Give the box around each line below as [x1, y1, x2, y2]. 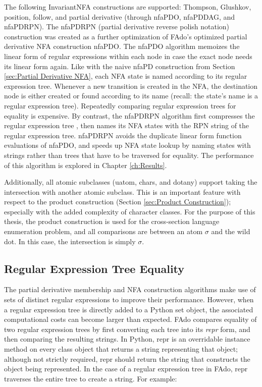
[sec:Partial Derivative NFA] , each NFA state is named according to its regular [4, 71, 247, 81]
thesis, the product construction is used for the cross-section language [4, 216, 220, 227]
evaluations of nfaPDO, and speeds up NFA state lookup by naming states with [4, 140, 251, 150]
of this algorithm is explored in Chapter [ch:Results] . [4, 159, 167, 170]
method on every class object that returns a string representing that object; [4, 344, 238, 354]
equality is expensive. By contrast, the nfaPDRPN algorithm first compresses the [4, 110, 255, 121]
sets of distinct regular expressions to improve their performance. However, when [4, 294, 254, 305]
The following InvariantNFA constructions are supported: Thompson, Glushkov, [4, 2, 251, 12]
